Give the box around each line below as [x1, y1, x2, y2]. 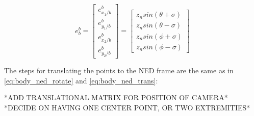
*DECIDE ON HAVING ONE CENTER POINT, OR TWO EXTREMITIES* [4, 102, 250, 112]
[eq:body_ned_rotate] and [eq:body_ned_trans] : [4, 75, 158, 85]
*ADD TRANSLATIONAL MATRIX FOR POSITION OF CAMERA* [4, 92, 228, 103]
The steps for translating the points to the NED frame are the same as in [4, 65, 234, 75]
